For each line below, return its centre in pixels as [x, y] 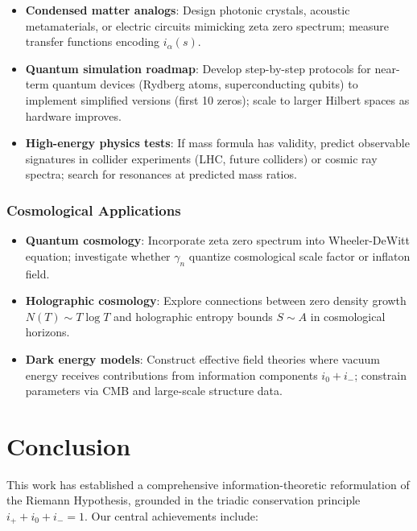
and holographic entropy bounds [193, 316]
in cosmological [348, 316]
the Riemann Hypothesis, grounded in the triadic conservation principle [184, 500]
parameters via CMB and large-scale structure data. [154, 391]
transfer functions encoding [93, 41]
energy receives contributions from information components [171, 375]
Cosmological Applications [94, 210]
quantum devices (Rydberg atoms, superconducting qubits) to [205, 84]
